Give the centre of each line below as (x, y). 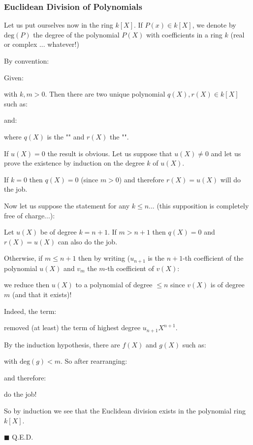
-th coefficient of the (213, 258)
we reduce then (27, 285)
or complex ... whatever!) (42, 44)
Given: (14, 77)
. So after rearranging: (94, 361)
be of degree (58, 232)
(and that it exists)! (42, 294)
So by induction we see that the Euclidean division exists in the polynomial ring (125, 410)
